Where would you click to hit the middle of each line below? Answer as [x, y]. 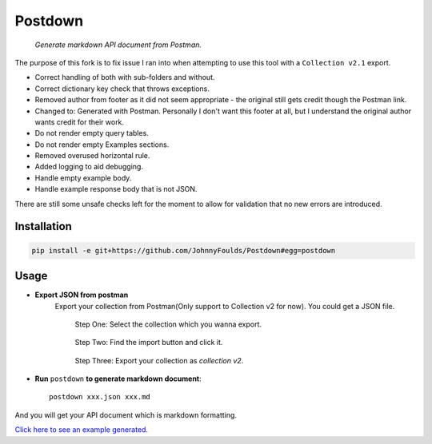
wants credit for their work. [79, 122]
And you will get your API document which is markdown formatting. [126, 414]
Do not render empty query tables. [92, 133]
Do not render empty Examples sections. [102, 145]
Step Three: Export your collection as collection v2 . [159, 360]
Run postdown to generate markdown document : [118, 379]
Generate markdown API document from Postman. [118, 45]
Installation [43, 226]
